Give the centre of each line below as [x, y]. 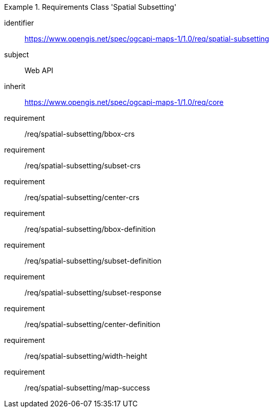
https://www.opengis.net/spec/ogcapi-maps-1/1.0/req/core [124, 102]
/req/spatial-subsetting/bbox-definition [90, 229]
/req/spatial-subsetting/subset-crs [83, 166]
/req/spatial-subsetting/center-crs [82, 197]
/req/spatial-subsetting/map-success [87, 388]
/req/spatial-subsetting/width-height [86, 356]
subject [17, 55]
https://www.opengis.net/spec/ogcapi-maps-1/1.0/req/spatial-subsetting [147, 39]
